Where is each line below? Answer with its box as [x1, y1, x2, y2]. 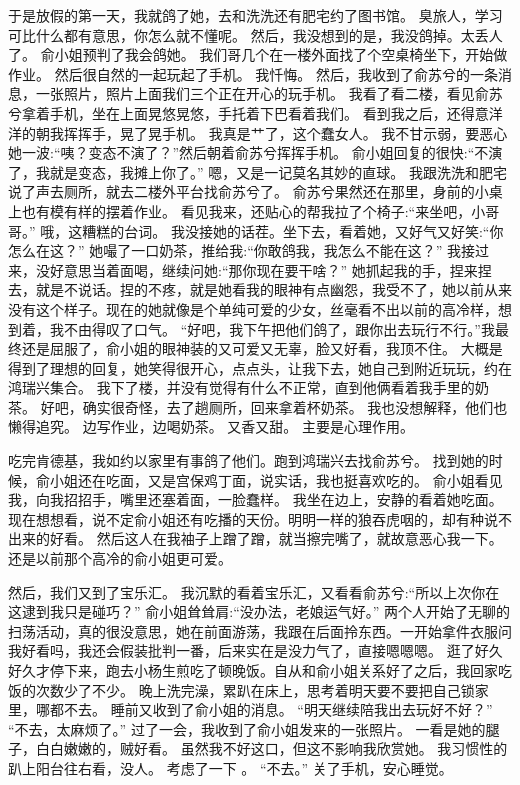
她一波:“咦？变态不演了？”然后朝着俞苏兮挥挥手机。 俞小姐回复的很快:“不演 [8, 142, 503, 163]
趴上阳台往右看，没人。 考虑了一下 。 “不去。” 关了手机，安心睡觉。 [8, 757, 453, 778]
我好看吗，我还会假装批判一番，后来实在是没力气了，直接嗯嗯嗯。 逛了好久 [8, 640, 503, 661]
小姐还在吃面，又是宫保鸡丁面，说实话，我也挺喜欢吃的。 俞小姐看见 [49, 469, 503, 490]
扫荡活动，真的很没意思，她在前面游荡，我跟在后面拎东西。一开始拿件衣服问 [8, 620, 512, 641]
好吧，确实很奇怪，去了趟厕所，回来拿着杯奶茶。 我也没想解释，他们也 [40, 396, 508, 417]
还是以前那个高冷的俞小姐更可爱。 [8, 548, 232, 569]
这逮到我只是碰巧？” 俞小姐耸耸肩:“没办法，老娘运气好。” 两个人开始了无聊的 [8, 601, 511, 622]
